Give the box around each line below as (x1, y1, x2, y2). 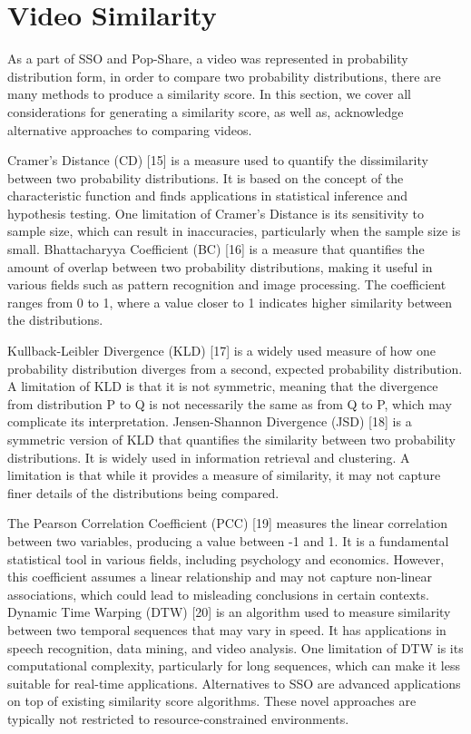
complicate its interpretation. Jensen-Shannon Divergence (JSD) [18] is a (7, 412, 412, 431)
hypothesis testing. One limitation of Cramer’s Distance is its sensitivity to (7, 203, 425, 222)
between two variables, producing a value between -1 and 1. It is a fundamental (7, 531, 449, 550)
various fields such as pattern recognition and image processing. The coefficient (7, 275, 446, 294)
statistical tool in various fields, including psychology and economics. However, (7, 549, 445, 568)
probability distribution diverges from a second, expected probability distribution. (7, 358, 463, 377)
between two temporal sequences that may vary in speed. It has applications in (7, 620, 446, 639)
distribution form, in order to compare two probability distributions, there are (7, 66, 441, 85)
